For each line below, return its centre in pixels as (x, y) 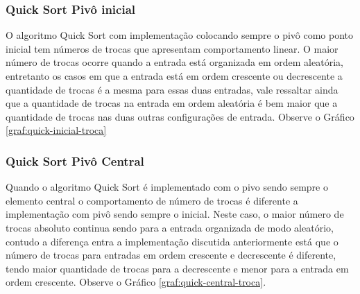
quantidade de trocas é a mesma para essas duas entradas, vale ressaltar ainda (172, 89)
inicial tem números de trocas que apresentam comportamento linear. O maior (172, 48)
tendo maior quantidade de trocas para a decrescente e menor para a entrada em (177, 268)
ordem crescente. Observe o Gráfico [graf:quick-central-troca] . (136, 282)
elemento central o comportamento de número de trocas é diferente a (152, 200)
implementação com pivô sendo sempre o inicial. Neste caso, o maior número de (175, 214)
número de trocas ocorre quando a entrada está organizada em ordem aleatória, (174, 62)
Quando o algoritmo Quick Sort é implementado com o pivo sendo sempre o (167, 187)
